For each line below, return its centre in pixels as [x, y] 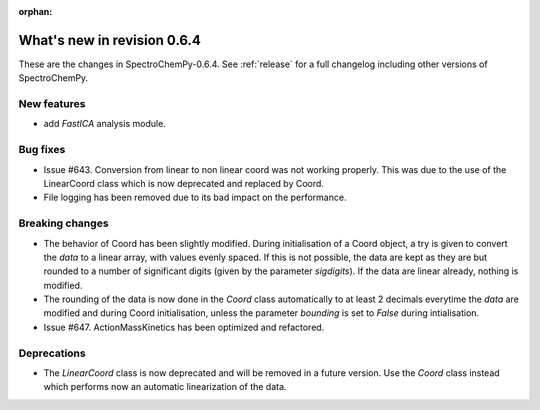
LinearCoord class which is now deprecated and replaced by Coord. [184, 183]
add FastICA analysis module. [105, 124]
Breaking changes [63, 223]
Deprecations [52, 353]
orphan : [35, 11]
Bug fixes [42, 150]
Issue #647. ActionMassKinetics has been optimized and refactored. [184, 327]
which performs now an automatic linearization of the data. [165, 387]
